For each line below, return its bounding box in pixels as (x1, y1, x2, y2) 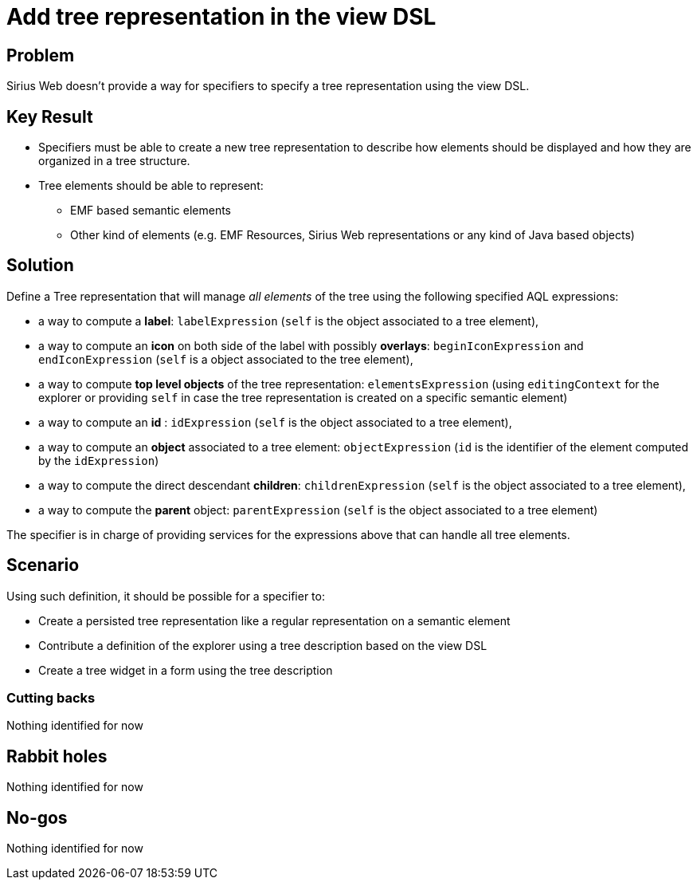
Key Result (6, 106, 93, 127)
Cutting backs (6, 690, 96, 707)
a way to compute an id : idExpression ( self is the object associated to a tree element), (38, 415, 512, 429)
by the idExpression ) (38, 453, 159, 467)
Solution (6, 255, 74, 276)
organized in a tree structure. (38, 154, 190, 168)
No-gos (6, 807, 68, 828)
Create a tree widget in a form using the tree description (38, 663, 333, 677)
